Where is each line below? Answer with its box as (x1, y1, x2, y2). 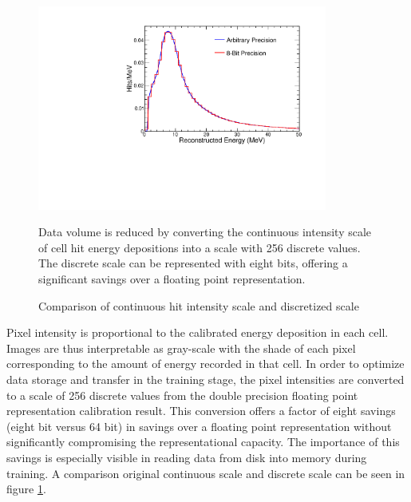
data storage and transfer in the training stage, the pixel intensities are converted (6, 371, 405, 388)
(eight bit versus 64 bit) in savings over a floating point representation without (6, 417, 392, 434)
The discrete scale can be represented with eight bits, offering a (38, 255, 348, 271)
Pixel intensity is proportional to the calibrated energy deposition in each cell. (6, 324, 389, 341)
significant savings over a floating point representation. (38, 271, 306, 287)
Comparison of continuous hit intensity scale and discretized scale (38, 297, 359, 314)
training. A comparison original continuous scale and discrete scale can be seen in (6, 464, 405, 481)
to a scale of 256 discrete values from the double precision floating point (6, 386, 358, 403)
